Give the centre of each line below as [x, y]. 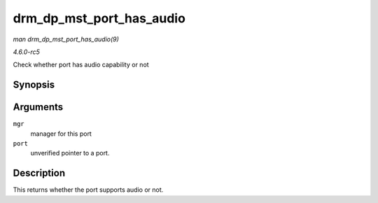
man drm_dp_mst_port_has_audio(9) [66, 39]
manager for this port [61, 134]
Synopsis [34, 85]
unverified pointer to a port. [70, 153]
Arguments [38, 107]
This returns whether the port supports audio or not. [88, 190]
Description [39, 173]
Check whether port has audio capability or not [81, 65]
